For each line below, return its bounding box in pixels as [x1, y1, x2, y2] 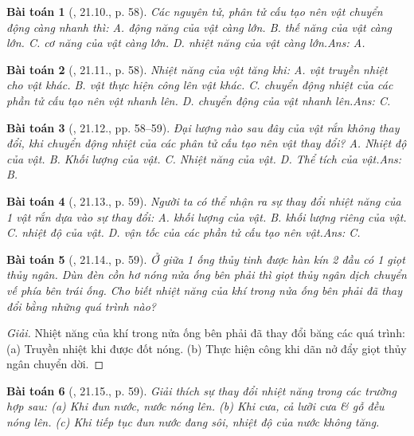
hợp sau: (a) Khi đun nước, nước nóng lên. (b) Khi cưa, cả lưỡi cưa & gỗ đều [6, 398, 385, 414]
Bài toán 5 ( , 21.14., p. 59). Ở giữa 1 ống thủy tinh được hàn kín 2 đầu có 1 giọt [6, 250, 405, 267]
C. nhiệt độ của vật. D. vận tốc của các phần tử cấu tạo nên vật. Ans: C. [6, 224, 361, 241]
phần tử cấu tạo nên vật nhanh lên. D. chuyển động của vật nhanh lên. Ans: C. [6, 92, 391, 108]
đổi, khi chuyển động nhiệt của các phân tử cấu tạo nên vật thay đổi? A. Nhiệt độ [6, 135, 407, 151]
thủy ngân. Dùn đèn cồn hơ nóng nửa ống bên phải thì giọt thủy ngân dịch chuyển [6, 266, 407, 283]
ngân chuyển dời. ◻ [6, 355, 104, 372]
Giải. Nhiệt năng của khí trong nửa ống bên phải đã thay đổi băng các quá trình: [6, 324, 405, 341]
